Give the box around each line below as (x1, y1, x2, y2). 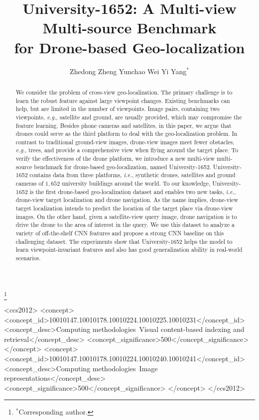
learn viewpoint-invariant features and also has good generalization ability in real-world (15, 245, 243, 254)
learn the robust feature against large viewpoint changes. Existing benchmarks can (15, 96, 230, 105)
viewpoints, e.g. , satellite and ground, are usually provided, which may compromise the (15, 112, 242, 121)
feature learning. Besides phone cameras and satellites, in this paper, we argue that (15, 121, 232, 129)
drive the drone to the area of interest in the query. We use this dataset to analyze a (15, 220, 235, 229)
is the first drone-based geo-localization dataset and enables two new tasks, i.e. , (29, 187, 236, 196)
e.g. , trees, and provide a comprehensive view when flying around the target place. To (15, 146, 239, 154)
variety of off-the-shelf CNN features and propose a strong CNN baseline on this (15, 229, 224, 237)
